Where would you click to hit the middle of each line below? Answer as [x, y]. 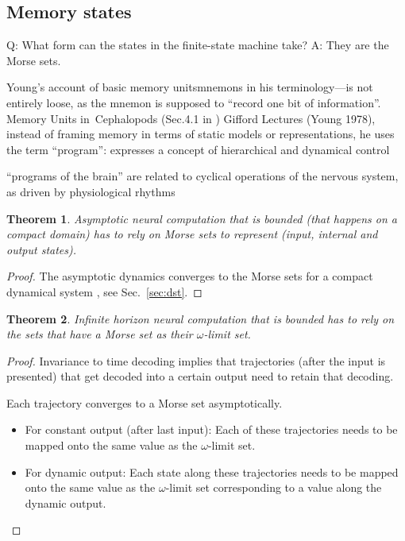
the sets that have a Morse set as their [100, 334]
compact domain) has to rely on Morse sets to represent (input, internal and [192, 234]
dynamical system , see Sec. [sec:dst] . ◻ [104, 291]
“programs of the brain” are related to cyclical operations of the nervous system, [202, 176]
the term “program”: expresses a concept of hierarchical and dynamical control [198, 149]
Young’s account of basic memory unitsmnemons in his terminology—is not [190, 87]
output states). [42, 249]
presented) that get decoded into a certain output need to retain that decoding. [200, 376]
